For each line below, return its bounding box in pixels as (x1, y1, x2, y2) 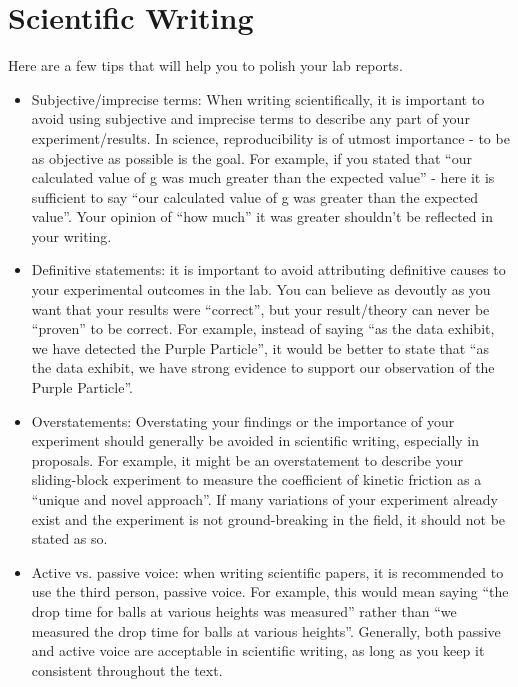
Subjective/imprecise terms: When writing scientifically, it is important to (31, 88, 485, 109)
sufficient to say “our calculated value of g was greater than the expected (31, 186, 479, 207)
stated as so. (31, 528, 108, 549)
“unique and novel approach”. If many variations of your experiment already (31, 489, 498, 509)
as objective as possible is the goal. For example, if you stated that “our (31, 147, 472, 168)
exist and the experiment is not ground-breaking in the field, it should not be (31, 508, 506, 529)
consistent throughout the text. (31, 659, 223, 680)
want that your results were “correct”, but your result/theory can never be (31, 298, 490, 319)
